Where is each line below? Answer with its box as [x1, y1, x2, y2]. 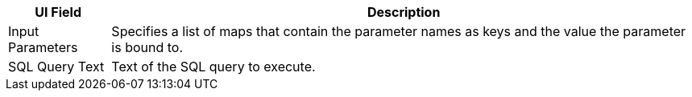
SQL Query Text [8, 59, 105, 75]
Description [367, 4, 441, 20]
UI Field [35, 4, 82, 20]
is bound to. [111, 39, 184, 55]
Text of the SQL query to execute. [111, 59, 316, 75]
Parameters [8, 39, 78, 55]
